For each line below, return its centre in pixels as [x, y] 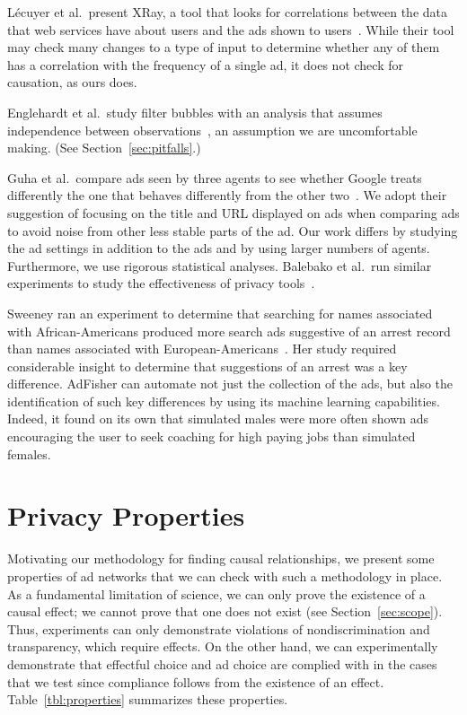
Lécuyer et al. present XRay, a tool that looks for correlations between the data [228, 12]
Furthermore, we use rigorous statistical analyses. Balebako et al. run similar [220, 265]
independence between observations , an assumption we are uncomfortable [212, 130]
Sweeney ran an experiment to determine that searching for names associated [220, 313]
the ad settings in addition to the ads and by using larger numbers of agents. [219, 248]
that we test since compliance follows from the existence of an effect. [196, 681]
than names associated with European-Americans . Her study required [202, 349]
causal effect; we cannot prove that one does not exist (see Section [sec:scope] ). [225, 611]
